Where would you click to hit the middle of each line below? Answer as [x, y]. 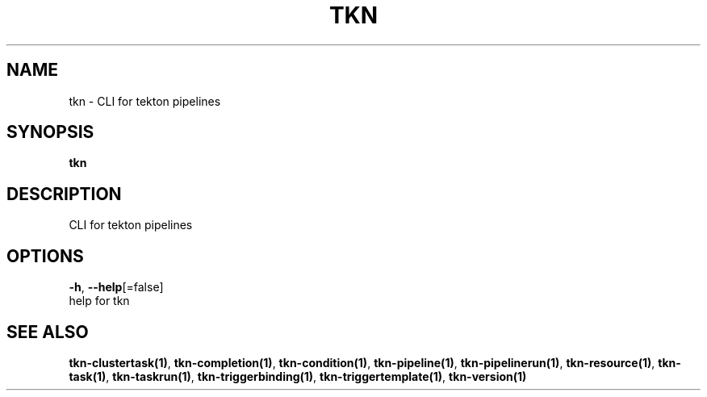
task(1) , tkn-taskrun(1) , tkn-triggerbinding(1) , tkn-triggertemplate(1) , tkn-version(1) [298, 376]
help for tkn [99, 301]
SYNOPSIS [50, 132]
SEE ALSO [48, 332]
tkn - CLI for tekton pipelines [145, 101]
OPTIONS [45, 256]
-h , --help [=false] [116, 287]
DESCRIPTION [64, 194]
